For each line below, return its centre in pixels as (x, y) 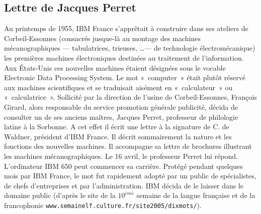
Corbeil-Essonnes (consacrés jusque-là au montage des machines (102, 38)
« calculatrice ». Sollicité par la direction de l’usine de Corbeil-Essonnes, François (130, 97)
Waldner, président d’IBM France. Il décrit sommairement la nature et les (118, 136)
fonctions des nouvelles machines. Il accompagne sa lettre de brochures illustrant (128, 146)
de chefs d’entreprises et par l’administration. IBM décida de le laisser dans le (124, 185)
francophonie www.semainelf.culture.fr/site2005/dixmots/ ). (103, 205)
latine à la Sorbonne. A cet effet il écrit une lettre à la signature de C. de (117, 127)
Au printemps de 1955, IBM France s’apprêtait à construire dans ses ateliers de (126, 28)
